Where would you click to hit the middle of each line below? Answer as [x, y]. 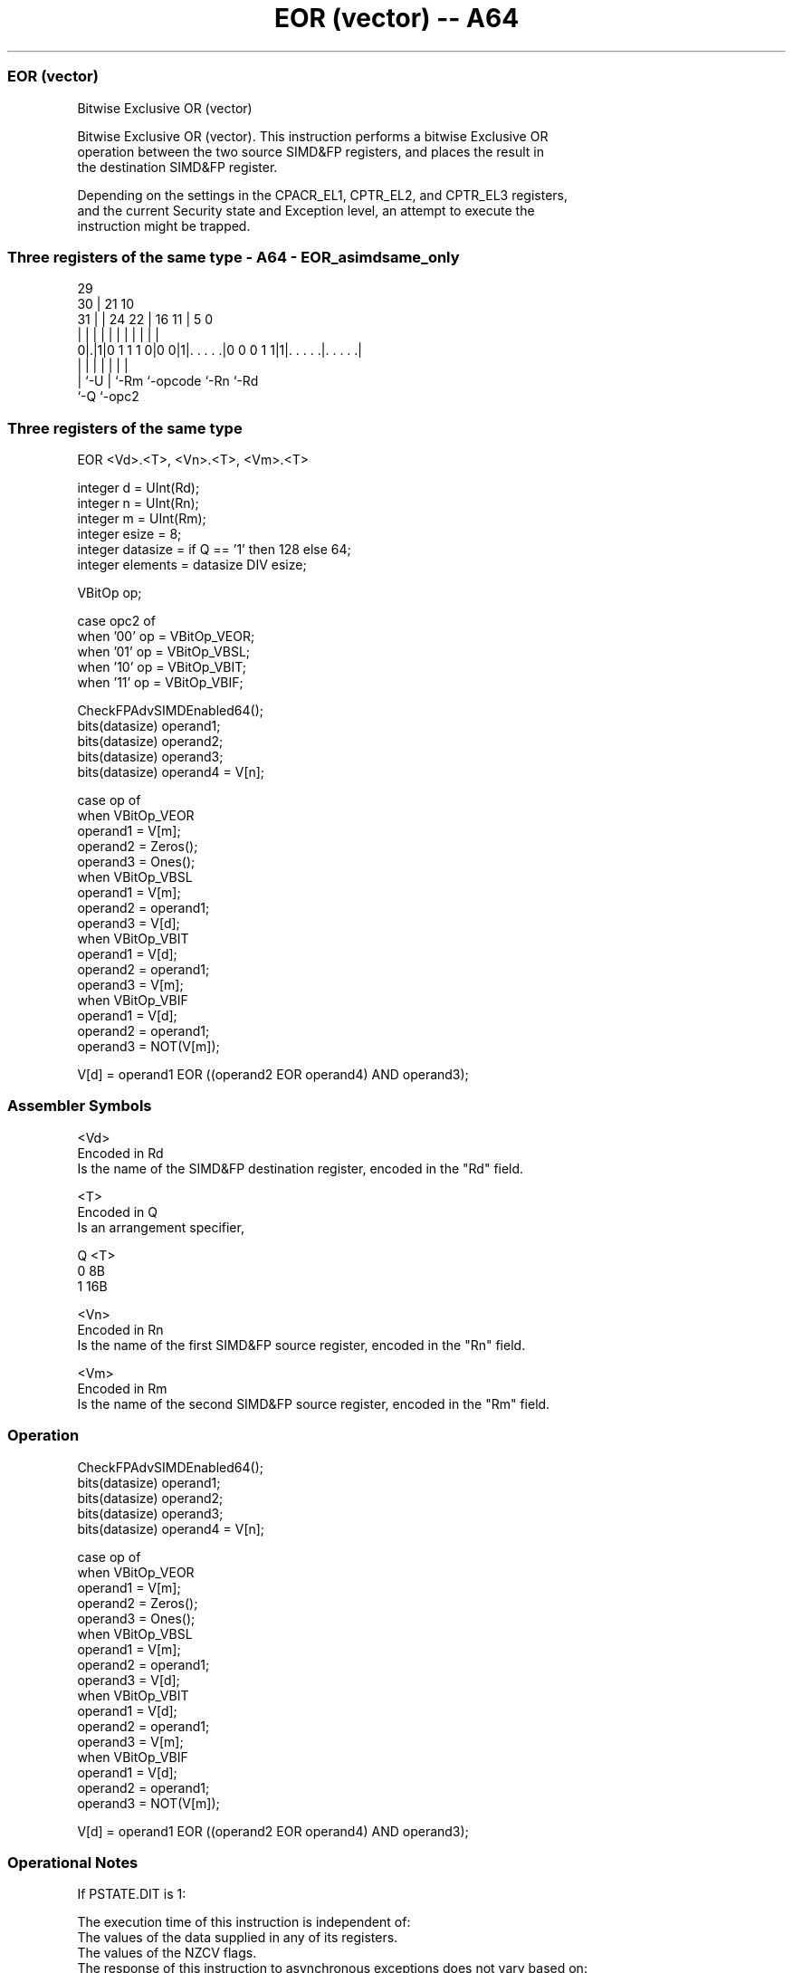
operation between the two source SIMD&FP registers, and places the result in [311, 151]
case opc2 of [116, 621]
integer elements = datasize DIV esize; [192, 565]
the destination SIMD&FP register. [177, 167]
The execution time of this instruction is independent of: [244, 1922]
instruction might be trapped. [164, 225]
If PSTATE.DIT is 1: [132, 1894]
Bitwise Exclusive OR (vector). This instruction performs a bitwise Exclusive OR [313, 136]
